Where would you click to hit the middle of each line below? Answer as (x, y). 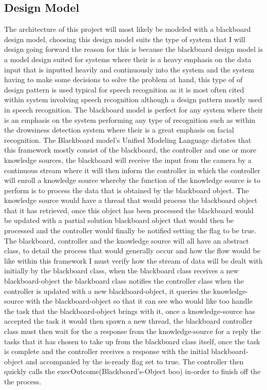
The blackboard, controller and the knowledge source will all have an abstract (127, 240)
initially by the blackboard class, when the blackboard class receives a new (121, 271)
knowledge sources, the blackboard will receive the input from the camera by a (128, 160)
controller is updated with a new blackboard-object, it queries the (108, 291)
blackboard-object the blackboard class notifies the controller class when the (124, 281)
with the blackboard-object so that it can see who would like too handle (139, 301)
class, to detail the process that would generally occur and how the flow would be (132, 250)
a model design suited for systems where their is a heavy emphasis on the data (128, 59)
